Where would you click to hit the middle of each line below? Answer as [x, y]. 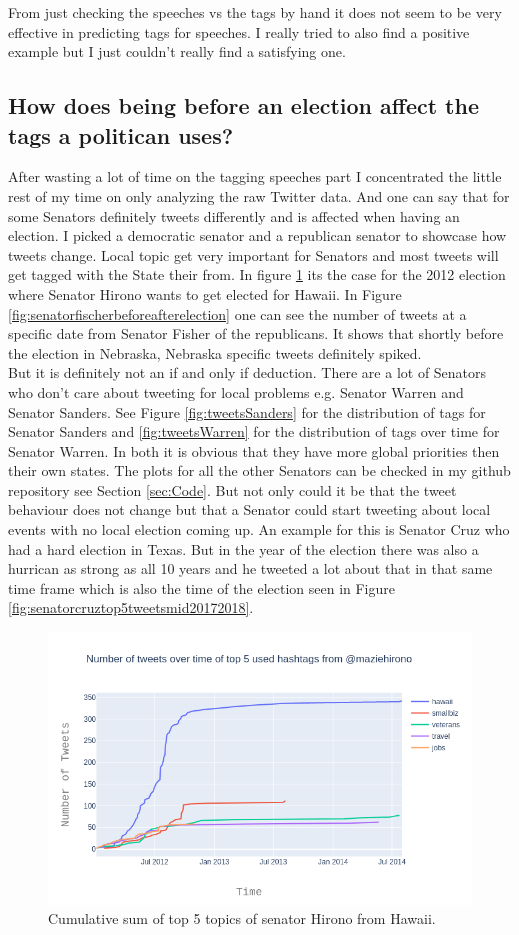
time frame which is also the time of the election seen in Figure [202, 587]
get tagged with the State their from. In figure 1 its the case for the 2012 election [257, 274]
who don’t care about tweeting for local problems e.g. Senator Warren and [236, 391]
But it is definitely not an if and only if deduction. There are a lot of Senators [247, 372]
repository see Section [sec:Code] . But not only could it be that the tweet [232, 489]
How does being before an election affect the [243, 105]
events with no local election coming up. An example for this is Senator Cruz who [259, 529]
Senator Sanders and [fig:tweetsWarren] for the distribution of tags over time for [254, 431]
